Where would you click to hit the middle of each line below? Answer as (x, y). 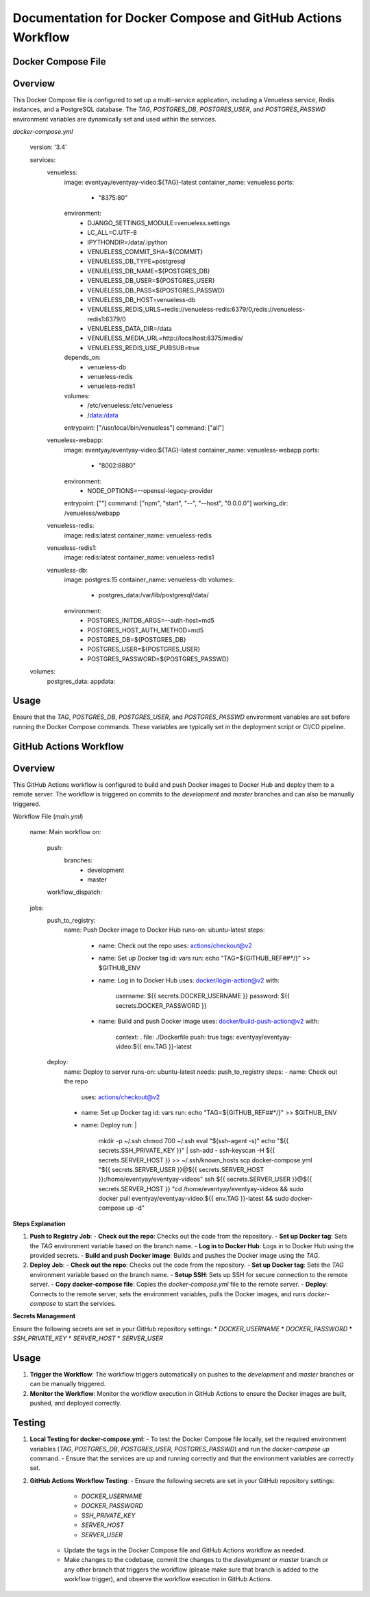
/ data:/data (103, 415)
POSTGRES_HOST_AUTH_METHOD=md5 (146, 630)
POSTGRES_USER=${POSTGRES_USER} (144, 650)
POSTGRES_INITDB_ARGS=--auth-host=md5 (151, 621)
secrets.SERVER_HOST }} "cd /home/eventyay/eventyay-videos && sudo (201, 1188)
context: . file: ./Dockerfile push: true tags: (175, 1037)
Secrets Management (44, 1316)
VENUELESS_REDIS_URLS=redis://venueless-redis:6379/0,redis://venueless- (196, 310)
